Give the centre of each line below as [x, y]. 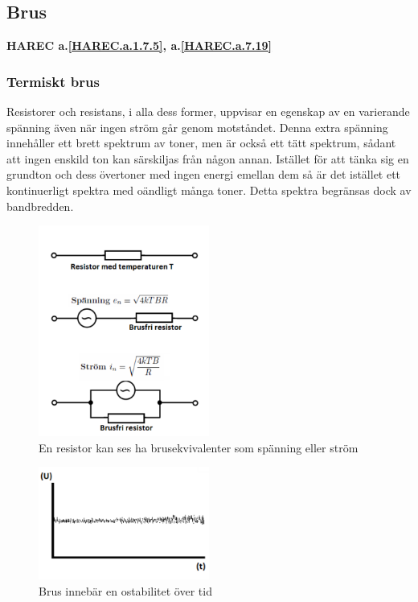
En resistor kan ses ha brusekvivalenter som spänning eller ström [199, 447]
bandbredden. [40, 206]
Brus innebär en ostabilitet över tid [125, 590]
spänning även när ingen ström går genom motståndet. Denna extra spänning [197, 127]
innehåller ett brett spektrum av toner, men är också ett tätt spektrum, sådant [201, 143]
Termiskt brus [53, 81]
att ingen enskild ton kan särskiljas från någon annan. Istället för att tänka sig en [208, 158]
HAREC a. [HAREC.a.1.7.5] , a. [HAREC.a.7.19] [139, 45]
